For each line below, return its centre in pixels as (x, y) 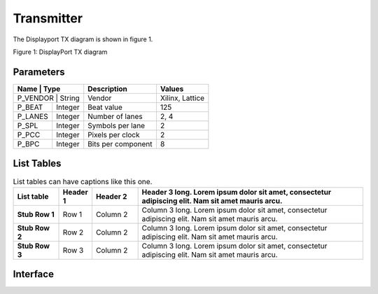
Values (172, 89)
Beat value (105, 107)
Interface (33, 274)
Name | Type (39, 89)
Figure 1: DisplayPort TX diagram (60, 52)
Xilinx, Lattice (182, 98)
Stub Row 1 (36, 214)
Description (107, 89)
